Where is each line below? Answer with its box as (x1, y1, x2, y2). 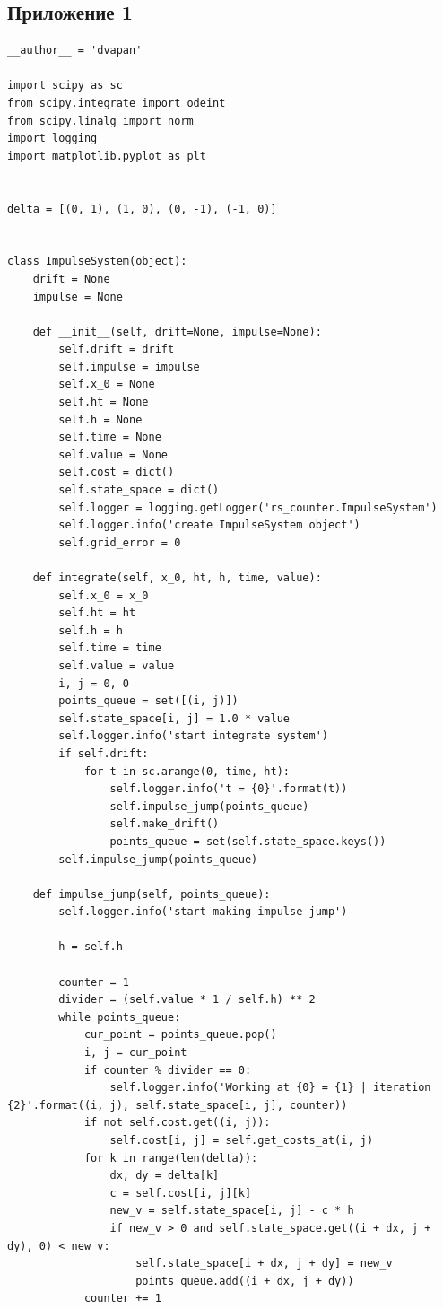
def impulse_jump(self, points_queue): (32, 887, 271, 901)
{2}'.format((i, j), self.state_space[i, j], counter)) (7, 1098, 348, 1112)
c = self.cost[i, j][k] (109, 1186, 252, 1200)
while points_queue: (58, 1010, 181, 1024)
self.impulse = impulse (58, 360, 200, 373)
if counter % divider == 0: (83, 1063, 252, 1077)
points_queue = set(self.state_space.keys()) (109, 834, 387, 848)
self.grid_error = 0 (58, 536, 181, 549)
